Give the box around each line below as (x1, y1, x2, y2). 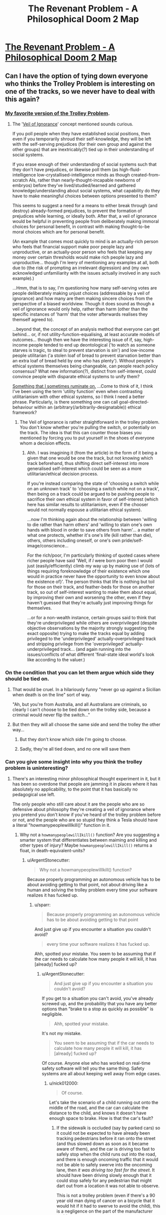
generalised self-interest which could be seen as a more (27, 465, 142, 471)
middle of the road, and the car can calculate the (49, 1105, 149, 1111)
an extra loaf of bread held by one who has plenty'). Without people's (12, 357, 154, 363)
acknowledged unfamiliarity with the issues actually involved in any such (12, 270, 161, 276)
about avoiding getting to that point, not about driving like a (27, 882, 148, 888)
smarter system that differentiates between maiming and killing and (19, 837, 157, 843)
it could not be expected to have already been (56, 1130, 150, 1136)
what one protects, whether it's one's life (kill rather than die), (27, 532, 153, 538)
